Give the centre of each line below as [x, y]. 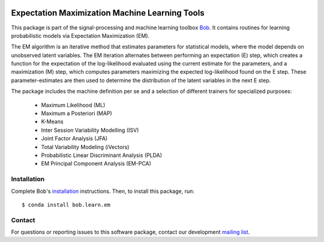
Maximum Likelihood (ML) [73, 105]
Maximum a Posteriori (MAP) [76, 113]
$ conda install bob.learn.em [66, 205]
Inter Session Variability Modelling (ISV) [90, 130]
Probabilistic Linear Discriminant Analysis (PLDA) [101, 155]
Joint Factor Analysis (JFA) [74, 138]
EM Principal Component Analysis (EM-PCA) [96, 164]
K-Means [52, 122]
